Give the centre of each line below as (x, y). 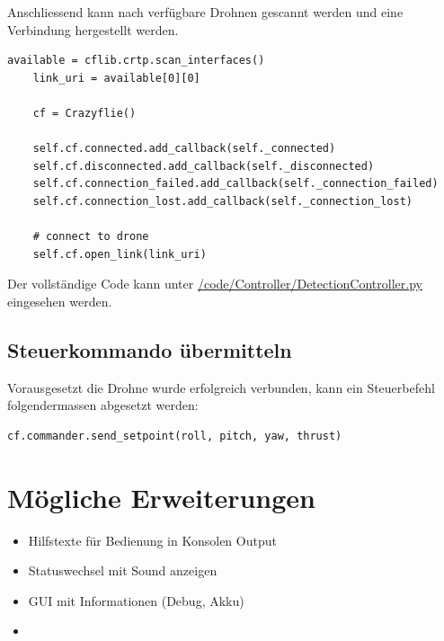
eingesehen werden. (60, 301)
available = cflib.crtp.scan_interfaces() (136, 61)
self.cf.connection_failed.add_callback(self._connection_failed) (235, 184)
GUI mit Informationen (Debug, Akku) (136, 600)
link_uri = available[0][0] (116, 78)
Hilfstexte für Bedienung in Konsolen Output (152, 540)
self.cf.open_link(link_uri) (120, 254)
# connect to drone (91, 237)
